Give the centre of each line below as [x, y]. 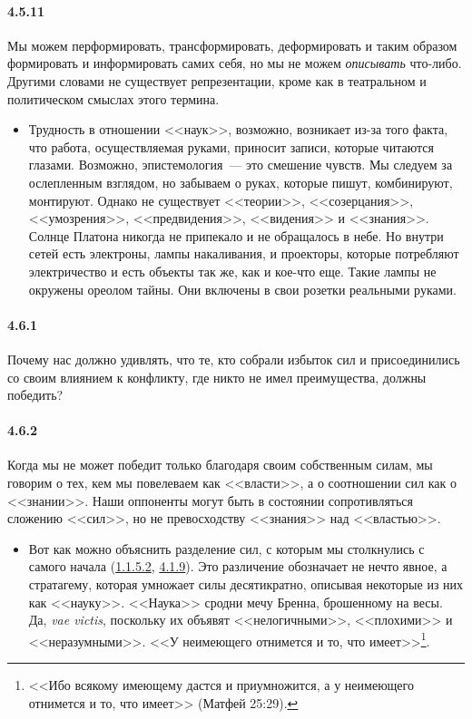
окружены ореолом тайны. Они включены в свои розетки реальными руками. [242, 289]
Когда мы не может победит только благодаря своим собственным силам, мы [220, 465]
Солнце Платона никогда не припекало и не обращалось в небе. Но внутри [236, 235]
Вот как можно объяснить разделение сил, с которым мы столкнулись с [226, 548]
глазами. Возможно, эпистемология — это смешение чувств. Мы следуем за [241, 165]
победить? [35, 395]
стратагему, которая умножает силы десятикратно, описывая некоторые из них [246, 584]
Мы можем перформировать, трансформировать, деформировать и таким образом [232, 45]
